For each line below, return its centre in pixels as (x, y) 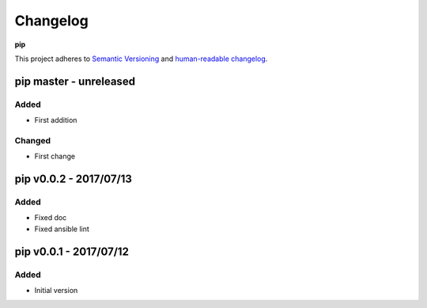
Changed (33, 140)
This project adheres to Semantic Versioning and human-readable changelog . (141, 59)
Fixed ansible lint (62, 229)
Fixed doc (51, 218)
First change (55, 156)
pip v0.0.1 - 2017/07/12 (72, 251)
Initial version (56, 290)
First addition (56, 120)
